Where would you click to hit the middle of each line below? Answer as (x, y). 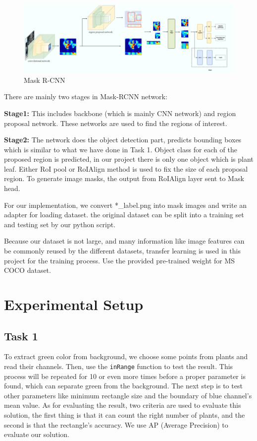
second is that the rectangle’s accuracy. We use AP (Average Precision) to (116, 424)
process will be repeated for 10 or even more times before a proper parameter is (125, 376)
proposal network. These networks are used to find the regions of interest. (116, 123)
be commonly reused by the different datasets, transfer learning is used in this (122, 251)
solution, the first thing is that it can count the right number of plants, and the (125, 415)
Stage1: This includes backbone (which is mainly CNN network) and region (120, 113)
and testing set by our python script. (60, 224)
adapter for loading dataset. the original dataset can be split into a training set (124, 215)
